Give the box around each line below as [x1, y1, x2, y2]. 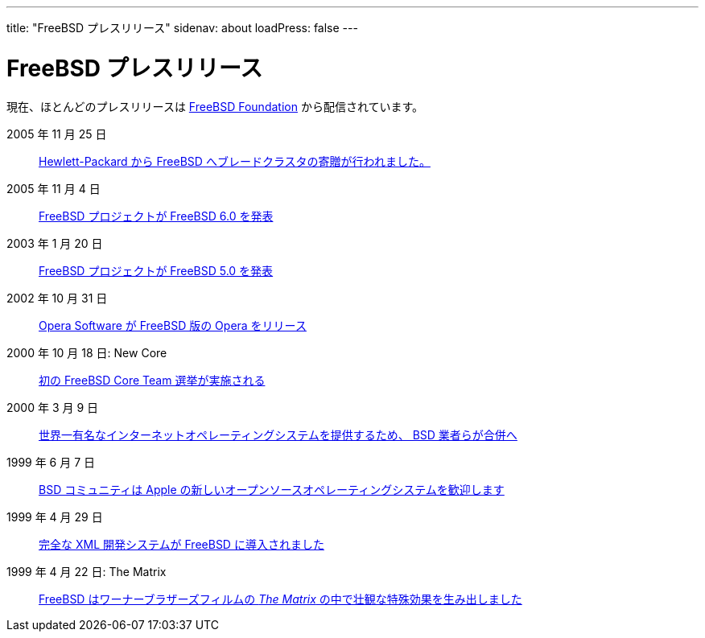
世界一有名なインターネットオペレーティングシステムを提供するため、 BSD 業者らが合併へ [39, 427, 517, 442]
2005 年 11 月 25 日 [6, 126, 107, 141]
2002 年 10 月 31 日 [6, 290, 108, 305]
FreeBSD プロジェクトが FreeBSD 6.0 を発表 [39, 208, 274, 223]
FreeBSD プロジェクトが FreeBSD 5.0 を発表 [39, 263, 274, 278]
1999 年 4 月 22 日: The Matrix [6, 564, 167, 578]
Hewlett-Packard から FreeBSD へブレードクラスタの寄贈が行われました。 [39, 154, 431, 168]
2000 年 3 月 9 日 [6, 400, 99, 414]
